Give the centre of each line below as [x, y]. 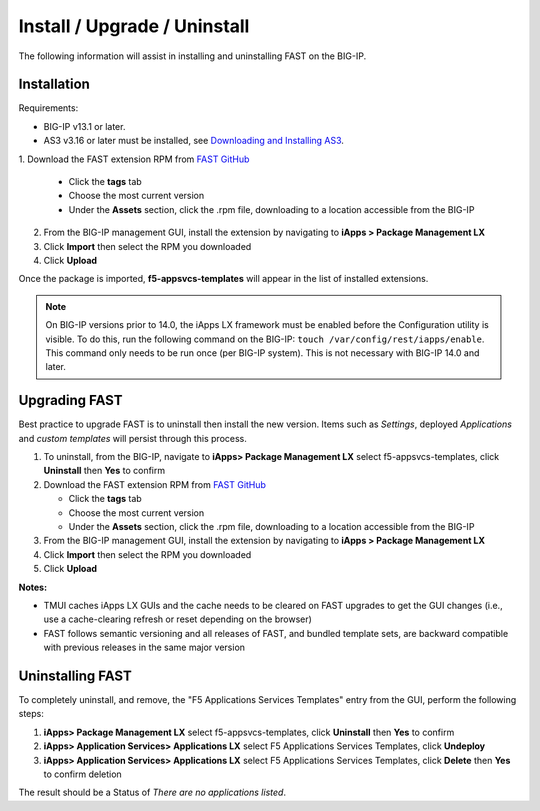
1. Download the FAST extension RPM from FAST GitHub [134, 159]
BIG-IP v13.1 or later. [84, 126]
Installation [54, 84]
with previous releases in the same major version [144, 647]
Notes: [33, 587]
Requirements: [48, 108]
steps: [31, 714]
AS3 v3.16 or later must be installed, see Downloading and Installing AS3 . [194, 141]
